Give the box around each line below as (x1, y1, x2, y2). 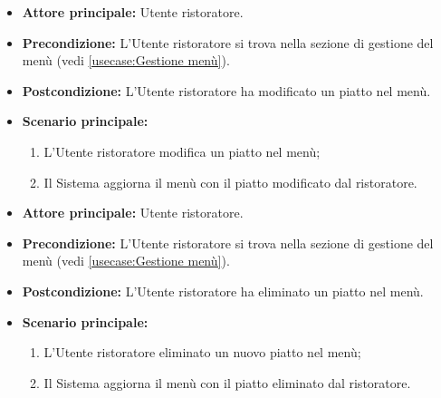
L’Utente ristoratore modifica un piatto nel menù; (43, 141, 321, 160)
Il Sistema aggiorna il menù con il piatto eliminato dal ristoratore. (43, 373, 411, 392)
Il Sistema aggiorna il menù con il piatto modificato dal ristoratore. (43, 172, 417, 191)
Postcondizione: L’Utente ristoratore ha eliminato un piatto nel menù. (22, 281, 424, 300)
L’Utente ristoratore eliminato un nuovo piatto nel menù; (43, 343, 361, 362)
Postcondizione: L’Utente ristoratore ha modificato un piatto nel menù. (22, 81, 431, 100)
